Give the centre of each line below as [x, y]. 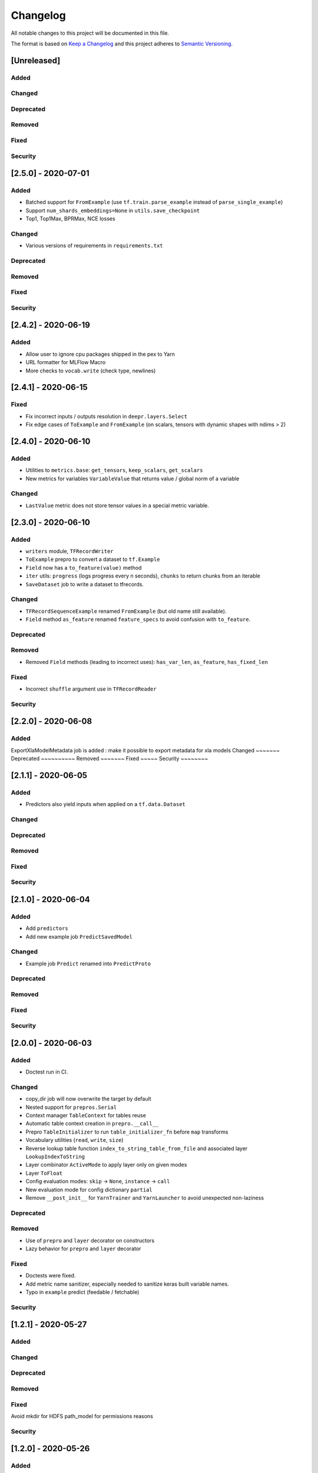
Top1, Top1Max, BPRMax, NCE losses [70, 219]
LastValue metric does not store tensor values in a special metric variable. [117, 505]
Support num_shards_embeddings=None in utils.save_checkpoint [113, 210]
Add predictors [47, 929]
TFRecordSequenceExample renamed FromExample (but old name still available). [126, 611]
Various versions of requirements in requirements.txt [94, 246]
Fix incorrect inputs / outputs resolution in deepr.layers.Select [107, 416]
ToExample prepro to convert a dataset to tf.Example [93, 559]
